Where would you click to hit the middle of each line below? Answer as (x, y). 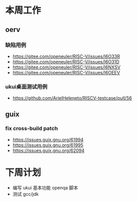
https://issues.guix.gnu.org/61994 (48, 139)
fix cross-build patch (32, 129)
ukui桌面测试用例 (26, 86)
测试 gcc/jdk (26, 194)
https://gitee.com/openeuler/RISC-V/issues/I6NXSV (66, 67)
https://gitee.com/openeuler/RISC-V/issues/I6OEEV (66, 72)
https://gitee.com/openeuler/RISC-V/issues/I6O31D (66, 62)
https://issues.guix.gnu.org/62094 (48, 150)
